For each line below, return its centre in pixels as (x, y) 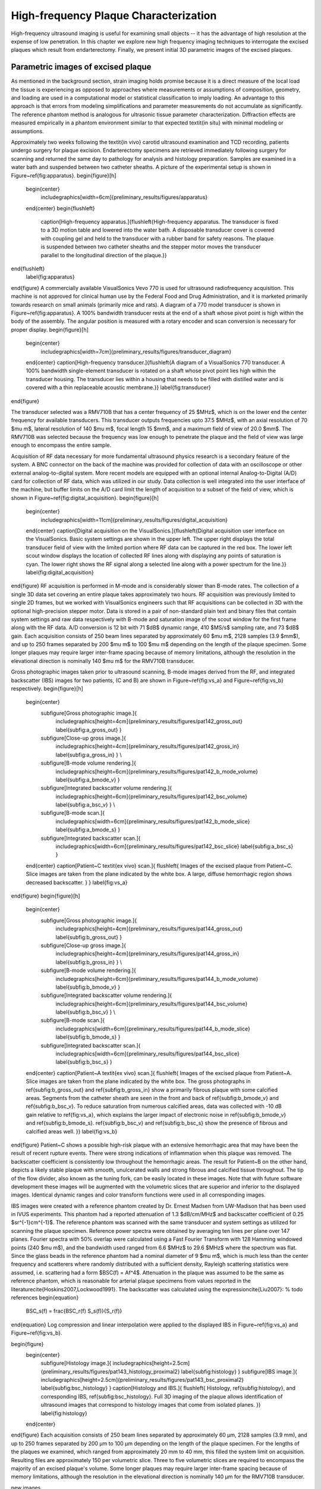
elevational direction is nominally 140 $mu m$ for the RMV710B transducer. (103, 661)
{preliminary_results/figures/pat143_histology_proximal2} (110, 1371)
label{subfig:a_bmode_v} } (88, 780)
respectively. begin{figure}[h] (47, 689)
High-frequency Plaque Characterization (114, 15)
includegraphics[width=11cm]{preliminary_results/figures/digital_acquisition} (134, 520)
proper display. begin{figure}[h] (50, 329)
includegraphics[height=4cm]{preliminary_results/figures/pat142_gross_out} (149, 721)
